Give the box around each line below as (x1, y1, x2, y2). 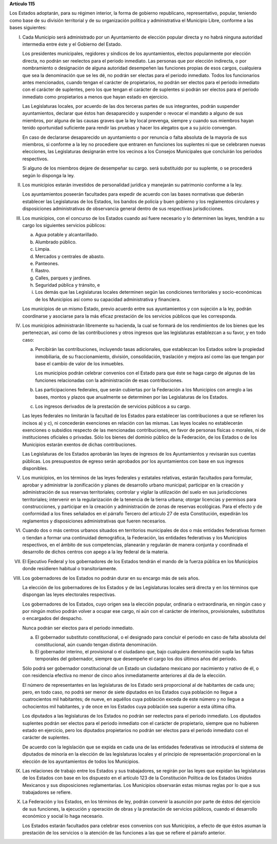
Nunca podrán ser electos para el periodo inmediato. (22, 625, 134, 631)
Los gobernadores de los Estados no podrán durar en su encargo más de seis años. (22, 575, 200, 581)
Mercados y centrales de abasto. (35, 253, 105, 259)
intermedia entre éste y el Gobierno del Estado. (22, 41, 122, 47)
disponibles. (22, 465, 48, 472)
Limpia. (35, 246, 51, 252)
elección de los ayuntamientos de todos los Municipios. (22, 758, 140, 764)
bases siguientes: (9, 25, 47, 31)
